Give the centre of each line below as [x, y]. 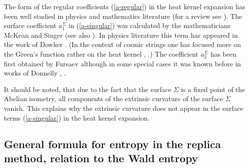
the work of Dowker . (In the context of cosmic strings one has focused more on [123, 44]
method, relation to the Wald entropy [101, 158]
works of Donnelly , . [35, 73]
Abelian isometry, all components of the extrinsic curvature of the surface [114, 99]
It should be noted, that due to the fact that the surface [88, 89]
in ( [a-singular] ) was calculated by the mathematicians [149, 25]
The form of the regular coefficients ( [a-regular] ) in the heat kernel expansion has [125, 6]
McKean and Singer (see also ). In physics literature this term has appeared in [121, 35]
